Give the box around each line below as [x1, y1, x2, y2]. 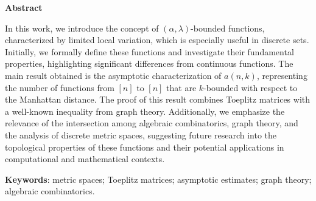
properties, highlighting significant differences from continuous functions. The [5, 57, 293, 70]
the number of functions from [5, 81, 114, 94]
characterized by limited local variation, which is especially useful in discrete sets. [5, 33, 309, 46]
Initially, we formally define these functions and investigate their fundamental [5, 45, 294, 58]
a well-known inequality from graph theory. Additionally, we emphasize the [5, 104, 285, 117]
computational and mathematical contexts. [5, 152, 165, 165]
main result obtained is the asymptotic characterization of [5, 69, 222, 81]
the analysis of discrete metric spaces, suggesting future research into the [5, 128, 277, 141]
